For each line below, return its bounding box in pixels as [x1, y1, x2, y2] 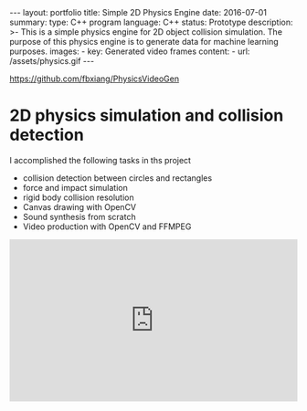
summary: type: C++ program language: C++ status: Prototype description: [9, 16, 293, 27]
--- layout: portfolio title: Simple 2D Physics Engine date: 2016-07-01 [9, 7, 268, 17]
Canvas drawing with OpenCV [22, 201, 137, 212]
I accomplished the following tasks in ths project [9, 154, 192, 165]
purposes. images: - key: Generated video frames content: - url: [9, 46, 250, 57]
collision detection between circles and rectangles [22, 172, 213, 184]
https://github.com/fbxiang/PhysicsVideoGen [9, 73, 180, 84]
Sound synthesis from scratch [22, 211, 136, 222]
